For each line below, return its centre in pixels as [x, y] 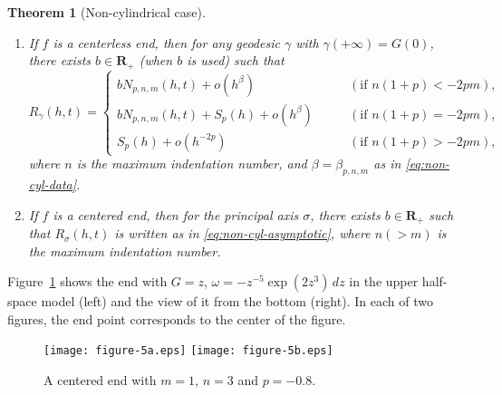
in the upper [384, 281]
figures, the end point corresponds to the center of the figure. [177, 318]
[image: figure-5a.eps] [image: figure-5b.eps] [188, 351]
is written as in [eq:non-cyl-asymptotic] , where [242, 233]
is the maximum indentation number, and [192, 164]
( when [156, 60]
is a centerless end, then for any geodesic [166, 42]
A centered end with [100, 380]
